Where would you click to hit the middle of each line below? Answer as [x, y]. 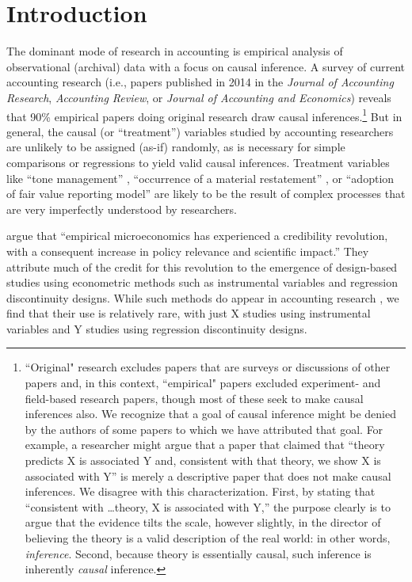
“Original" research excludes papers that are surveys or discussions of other [208, 367]
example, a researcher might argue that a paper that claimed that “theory [205, 445]
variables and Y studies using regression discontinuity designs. [157, 328]
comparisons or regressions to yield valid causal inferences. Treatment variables [198, 162]
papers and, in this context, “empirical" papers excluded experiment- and [203, 383]
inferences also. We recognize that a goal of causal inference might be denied [210, 414]
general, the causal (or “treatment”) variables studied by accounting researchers [200, 131]
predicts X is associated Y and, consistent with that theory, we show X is [203, 460]
